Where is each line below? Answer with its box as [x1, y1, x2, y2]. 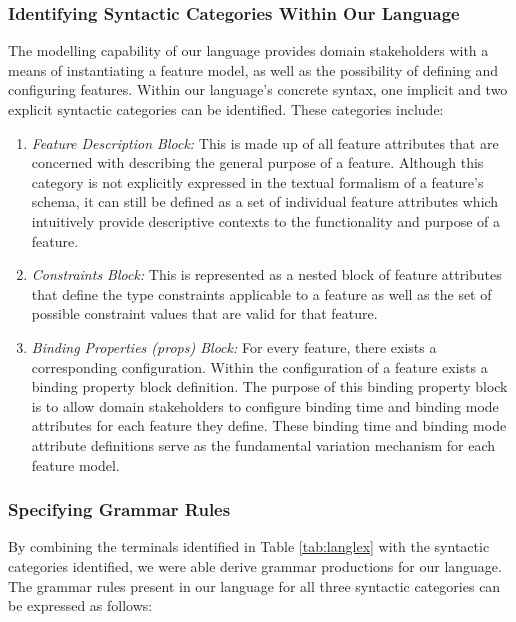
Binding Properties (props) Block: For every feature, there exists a [31, 336, 437, 357]
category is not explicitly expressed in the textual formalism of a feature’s [31, 171, 484, 192]
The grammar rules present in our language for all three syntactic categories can [8, 575, 501, 596]
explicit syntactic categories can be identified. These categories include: [8, 99, 444, 119]
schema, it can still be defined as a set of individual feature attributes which [31, 191, 499, 212]
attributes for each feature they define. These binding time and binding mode [31, 415, 507, 436]
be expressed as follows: [8, 595, 153, 616]
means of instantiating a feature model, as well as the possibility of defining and [8, 59, 499, 80]
